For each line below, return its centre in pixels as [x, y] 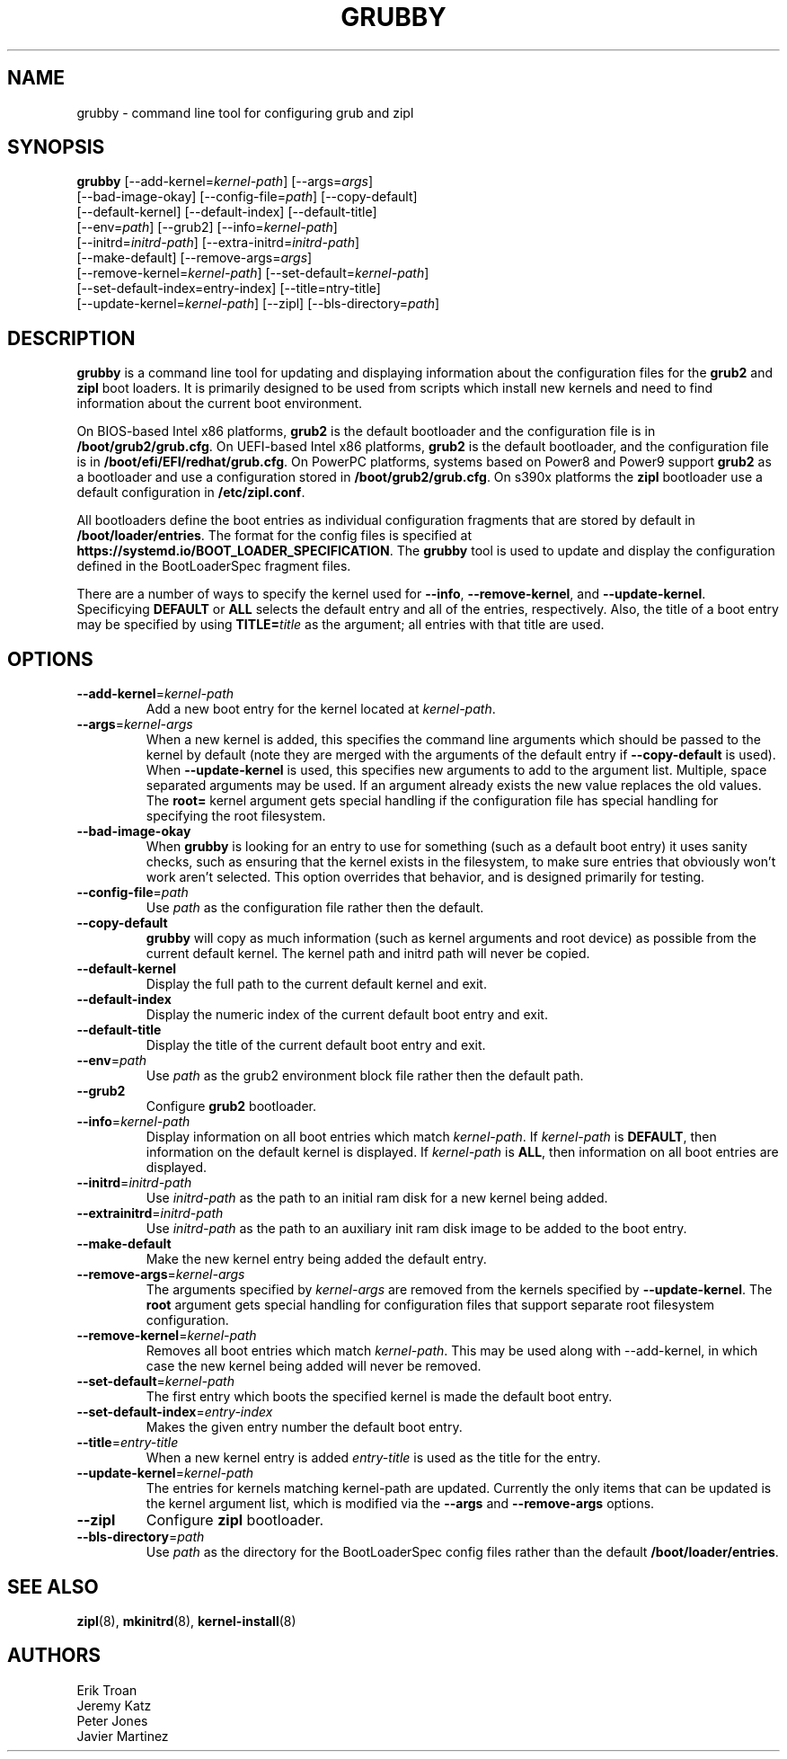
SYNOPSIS [56, 147]
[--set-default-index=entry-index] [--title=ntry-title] [229, 289]
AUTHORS [54, 1656]
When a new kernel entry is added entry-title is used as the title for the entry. [373, 1458]
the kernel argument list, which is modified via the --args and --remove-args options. [400, 1504]
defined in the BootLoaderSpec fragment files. [214, 566]
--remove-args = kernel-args [161, 1275]
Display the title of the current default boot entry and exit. [316, 1045]
